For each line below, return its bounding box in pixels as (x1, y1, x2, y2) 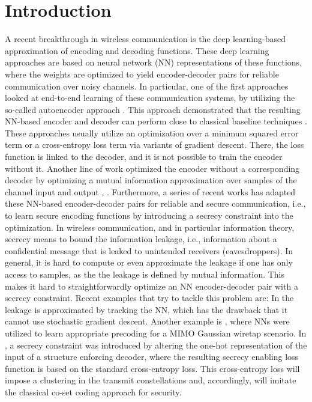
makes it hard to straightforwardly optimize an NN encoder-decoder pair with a (5, 279, 298, 292)
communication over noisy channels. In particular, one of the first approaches (5, 79, 289, 92)
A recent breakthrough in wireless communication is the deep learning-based (5, 32, 286, 45)
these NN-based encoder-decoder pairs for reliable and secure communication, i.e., (5, 197, 306, 210)
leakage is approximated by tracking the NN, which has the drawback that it (5, 303, 288, 315)
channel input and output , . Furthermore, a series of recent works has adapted (5, 185, 296, 198)
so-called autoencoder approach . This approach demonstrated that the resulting (5, 103, 301, 115)
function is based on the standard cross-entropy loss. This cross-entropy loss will (5, 362, 300, 374)
